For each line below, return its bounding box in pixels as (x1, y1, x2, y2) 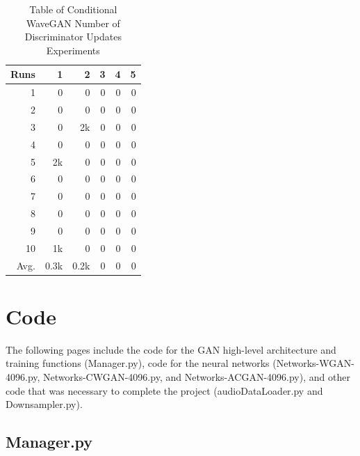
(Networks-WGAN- (272, 356, 354, 370)
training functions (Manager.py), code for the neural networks (6, 356, 270, 370)
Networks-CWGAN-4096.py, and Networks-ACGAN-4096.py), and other (43, 370, 350, 384)
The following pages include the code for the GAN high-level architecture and (6, 342, 336, 356)
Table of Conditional (29, 2, 117, 16)
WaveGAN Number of (26, 15, 120, 30)
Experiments (46, 42, 100, 57)
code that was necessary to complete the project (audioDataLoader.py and (6, 383, 323, 398)
